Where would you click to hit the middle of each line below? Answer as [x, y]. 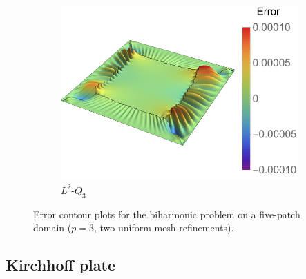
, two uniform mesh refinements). [164, 228]
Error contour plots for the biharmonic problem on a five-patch [167, 214]
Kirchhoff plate [60, 265]
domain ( [52, 228]
